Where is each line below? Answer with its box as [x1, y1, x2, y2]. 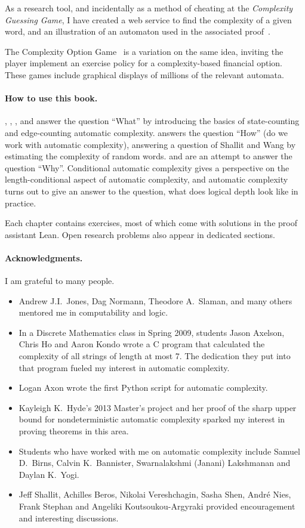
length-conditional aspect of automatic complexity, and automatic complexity [5, 173, 288, 186]
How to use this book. [5, 92, 98, 104]
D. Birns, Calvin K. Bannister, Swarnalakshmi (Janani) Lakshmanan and [19, 456, 291, 469]
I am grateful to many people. [5, 274, 115, 287]
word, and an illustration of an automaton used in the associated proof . [5, 25, 270, 38]
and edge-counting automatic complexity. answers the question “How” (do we [5, 126, 288, 138]
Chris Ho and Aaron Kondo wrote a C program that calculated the [19, 338, 265, 350]
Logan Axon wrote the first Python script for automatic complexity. [19, 381, 268, 394]
